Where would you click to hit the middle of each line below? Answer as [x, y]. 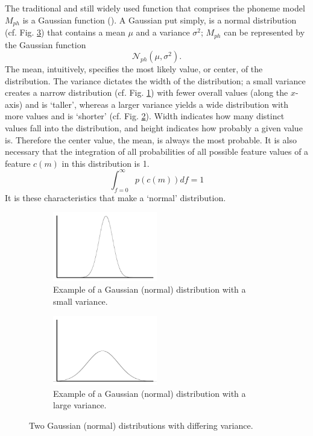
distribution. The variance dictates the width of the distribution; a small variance [155, 80]
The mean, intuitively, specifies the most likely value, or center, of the [134, 69]
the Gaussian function [46, 44]
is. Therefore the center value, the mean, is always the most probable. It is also [151, 139]
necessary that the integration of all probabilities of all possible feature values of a [157, 151]
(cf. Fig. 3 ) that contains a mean [65, 32]
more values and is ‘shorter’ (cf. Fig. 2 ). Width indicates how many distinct [145, 116]
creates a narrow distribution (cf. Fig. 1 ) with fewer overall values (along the [147, 92]
